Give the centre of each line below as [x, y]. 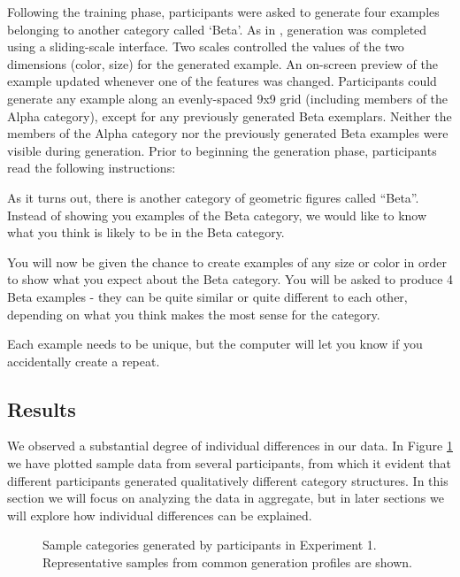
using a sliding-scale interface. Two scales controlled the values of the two [206, 46]
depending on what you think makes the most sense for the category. [194, 314]
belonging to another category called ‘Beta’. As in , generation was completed [217, 29]
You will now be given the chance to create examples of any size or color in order [227, 262]
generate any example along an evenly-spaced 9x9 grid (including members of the [228, 98]
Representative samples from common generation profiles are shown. [228, 562]
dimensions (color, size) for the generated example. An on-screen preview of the [222, 63]
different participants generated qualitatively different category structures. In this [228, 480]
